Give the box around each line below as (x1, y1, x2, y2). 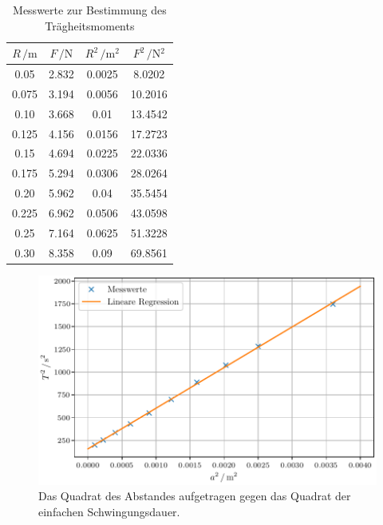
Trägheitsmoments (45, 17, 135, 34)
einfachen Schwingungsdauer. (38, 503, 180, 519)
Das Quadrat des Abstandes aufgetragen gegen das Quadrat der (38, 487, 351, 504)
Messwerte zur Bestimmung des (13, 2, 167, 18)
